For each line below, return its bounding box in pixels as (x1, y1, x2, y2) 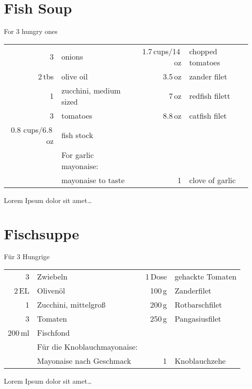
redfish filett (189, 90, 230, 102)
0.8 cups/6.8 (11, 124, 52, 135)
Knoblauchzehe (174, 355, 226, 367)
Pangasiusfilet (174, 313, 221, 325)
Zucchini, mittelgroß (37, 299, 106, 311)
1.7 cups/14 (142, 45, 180, 57)
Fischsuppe (4, 223, 79, 243)
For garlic (61, 149, 94, 160)
